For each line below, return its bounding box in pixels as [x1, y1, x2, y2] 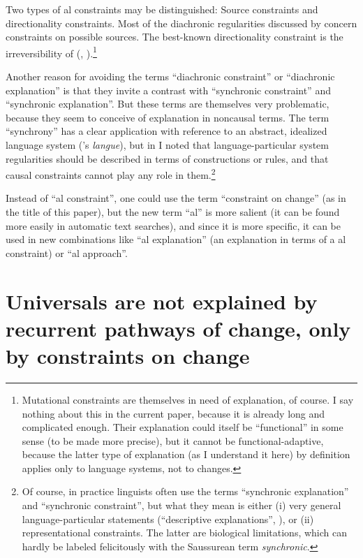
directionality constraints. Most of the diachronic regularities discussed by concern [6, 15, 357, 30]
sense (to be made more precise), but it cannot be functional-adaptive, [22, 433, 324, 448]
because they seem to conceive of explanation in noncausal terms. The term [6, 110, 329, 124]
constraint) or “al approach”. [6, 245, 128, 260]
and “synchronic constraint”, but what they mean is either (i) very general [22, 498, 341, 513]
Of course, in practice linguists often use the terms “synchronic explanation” [22, 484, 349, 499]
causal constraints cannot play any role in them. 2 [6, 166, 216, 182]
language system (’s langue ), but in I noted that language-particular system [6, 138, 329, 152]
